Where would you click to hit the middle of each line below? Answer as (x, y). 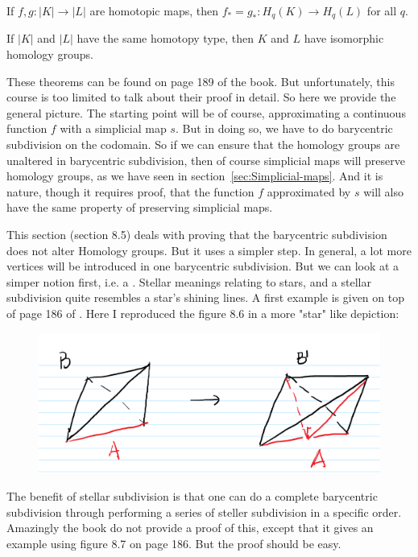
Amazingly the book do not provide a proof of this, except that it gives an (190, 528)
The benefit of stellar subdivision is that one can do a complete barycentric (192, 496)
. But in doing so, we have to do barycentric (284, 128)
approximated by (309, 191)
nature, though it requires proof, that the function (130, 191)
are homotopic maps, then (154, 10)
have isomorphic (344, 38)
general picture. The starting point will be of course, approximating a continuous (206, 112)
